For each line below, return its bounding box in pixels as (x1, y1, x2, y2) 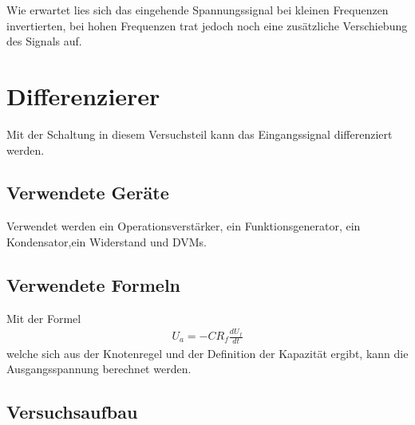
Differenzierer (6, 79, 160, 112)
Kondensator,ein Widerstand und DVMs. (6, 233, 207, 250)
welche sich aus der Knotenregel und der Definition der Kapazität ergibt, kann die (6, 344, 409, 361)
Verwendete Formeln (6, 272, 181, 297)
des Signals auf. (6, 33, 82, 49)
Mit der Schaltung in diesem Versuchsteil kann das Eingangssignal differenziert (6, 125, 393, 142)
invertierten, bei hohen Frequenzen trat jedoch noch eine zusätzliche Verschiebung (6, 17, 408, 33)
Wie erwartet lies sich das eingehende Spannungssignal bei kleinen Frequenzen (6, 2, 389, 18)
